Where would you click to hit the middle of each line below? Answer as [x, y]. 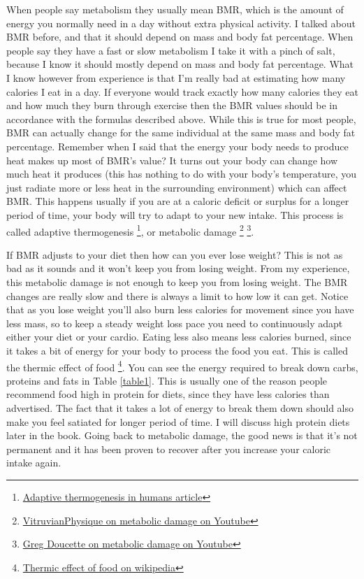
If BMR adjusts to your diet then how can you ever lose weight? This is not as [175, 254]
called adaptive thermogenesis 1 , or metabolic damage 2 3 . [130, 230]
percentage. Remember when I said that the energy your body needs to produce [177, 146]
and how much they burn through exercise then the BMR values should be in [172, 105]
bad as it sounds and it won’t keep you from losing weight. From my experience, [178, 268]
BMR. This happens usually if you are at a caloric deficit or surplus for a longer [178, 201]
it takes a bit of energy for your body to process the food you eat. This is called [177, 350]
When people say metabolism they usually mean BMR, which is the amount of [175, 9]
